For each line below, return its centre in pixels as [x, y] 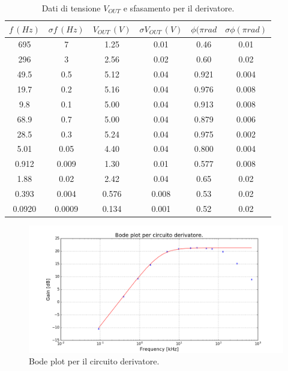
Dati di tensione [71, 8]
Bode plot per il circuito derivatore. [94, 361]
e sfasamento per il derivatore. [179, 8]
